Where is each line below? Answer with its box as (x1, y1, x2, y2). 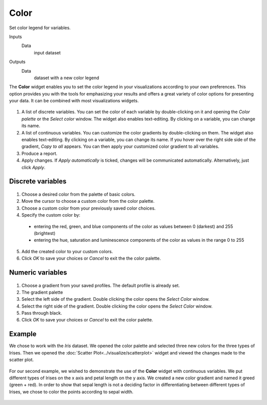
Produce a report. (21, 150, 58, 156)
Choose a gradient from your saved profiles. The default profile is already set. (21, 282, 180, 288)
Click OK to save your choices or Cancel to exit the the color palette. (21, 255, 161, 262)
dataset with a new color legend (34, 75, 99, 81)
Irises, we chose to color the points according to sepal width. (9, 389, 133, 395)
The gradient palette (21, 289, 63, 295)
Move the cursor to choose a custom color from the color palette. (21, 198, 155, 204)
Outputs (9, 59, 26, 65)
